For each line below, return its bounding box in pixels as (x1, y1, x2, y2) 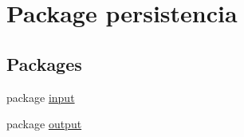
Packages (6, 51, 82, 76)
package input (6, 88, 75, 105)
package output (6, 115, 82, 132)
